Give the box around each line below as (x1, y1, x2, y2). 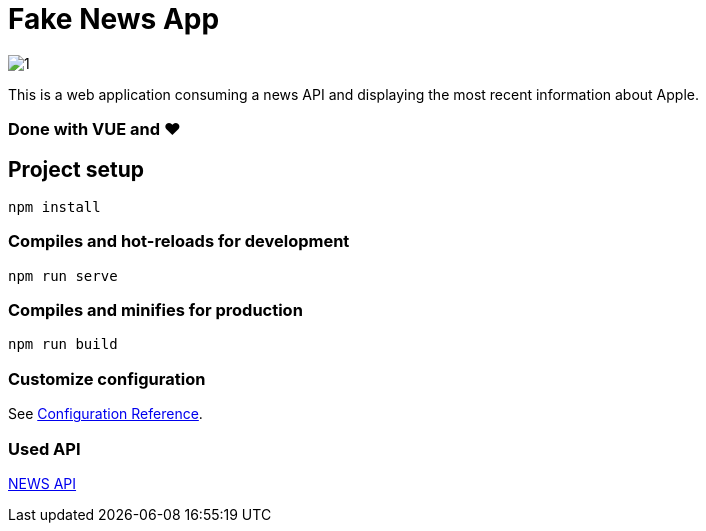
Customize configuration (8, 368, 206, 389)
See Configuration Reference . (8, 405, 203, 423)
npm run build (8, 336, 118, 353)
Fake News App (8, 2, 220, 36)
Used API (8, 438, 81, 459)
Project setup (8, 156, 145, 182)
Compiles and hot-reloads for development (8, 231, 350, 252)
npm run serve (8, 267, 118, 284)
